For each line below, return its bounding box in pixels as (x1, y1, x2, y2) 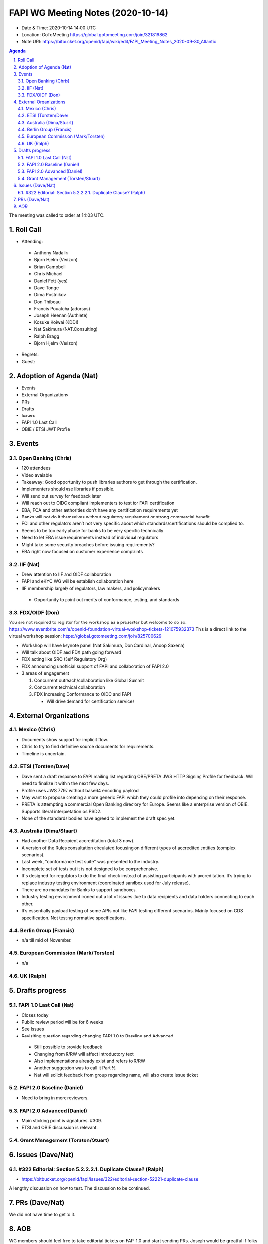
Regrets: (21, 351, 39, 358)
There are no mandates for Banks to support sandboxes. (21, 887, 137, 893)
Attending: (21, 238, 43, 244)
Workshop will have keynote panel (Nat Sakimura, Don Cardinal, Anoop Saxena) (21, 642, 185, 648)
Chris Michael (34, 271, 63, 277)
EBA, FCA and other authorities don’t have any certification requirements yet (21, 507, 178, 513)
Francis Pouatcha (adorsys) (34, 306, 90, 311)
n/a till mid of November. (21, 937, 72, 943)
